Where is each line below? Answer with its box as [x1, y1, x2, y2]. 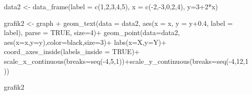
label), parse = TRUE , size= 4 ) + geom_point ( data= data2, [4, 27, 180, 38]
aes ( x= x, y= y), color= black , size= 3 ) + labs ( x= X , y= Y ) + [4, 37, 167, 47]
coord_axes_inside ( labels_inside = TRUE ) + [4, 46, 140, 57]
